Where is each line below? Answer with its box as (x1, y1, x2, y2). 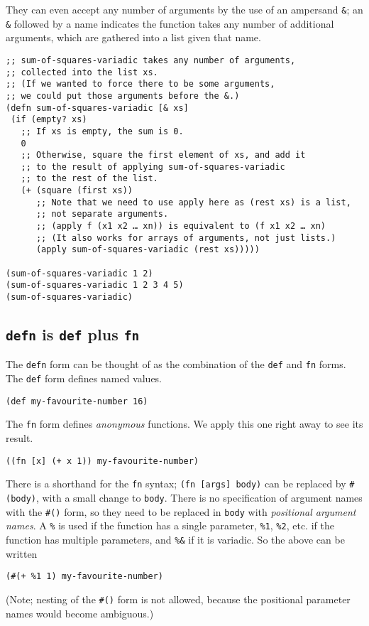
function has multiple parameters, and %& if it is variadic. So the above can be (6, 531, 345, 546)
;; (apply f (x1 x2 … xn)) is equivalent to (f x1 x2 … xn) (35, 221, 326, 232)
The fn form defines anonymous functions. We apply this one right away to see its (6, 416, 363, 431)
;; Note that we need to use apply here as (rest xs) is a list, (35, 197, 351, 207)
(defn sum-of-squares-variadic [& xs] (6, 102, 189, 113)
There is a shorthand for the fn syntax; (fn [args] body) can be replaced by (6, 476, 346, 491)
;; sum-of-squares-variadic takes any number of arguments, (6, 55, 296, 65)
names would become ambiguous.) (6, 605, 154, 620)
